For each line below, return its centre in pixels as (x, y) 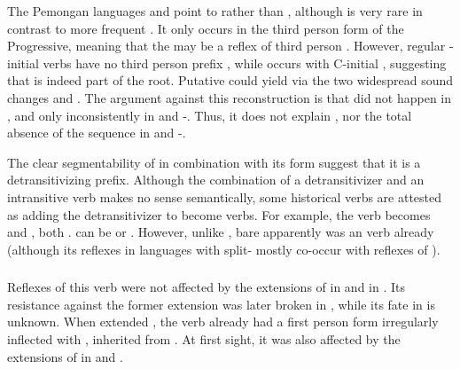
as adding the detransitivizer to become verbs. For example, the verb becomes (219, 214)
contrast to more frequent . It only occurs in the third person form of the (206, 28)
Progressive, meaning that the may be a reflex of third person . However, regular (226, 46)
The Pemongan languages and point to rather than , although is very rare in (215, 11)
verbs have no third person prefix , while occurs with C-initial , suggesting (245, 63)
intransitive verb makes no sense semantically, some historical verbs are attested (225, 196)
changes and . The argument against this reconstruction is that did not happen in (230, 97)
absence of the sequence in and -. (97, 133)
